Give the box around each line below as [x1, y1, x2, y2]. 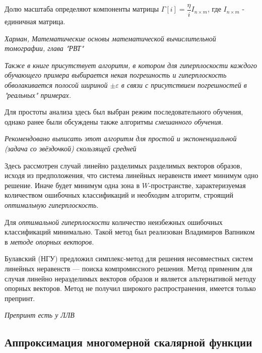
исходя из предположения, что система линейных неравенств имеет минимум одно [5, 170, 258, 181]
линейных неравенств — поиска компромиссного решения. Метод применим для [5, 263, 252, 273]
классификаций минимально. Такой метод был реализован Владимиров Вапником [5, 226, 255, 237]
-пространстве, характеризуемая [148, 180, 246, 190]
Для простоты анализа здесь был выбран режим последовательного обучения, [5, 106, 243, 117]
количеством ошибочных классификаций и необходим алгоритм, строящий [5, 190, 233, 200]
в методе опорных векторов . [5, 236, 94, 247]
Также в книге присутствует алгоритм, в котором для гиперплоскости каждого [5, 60, 257, 70]
